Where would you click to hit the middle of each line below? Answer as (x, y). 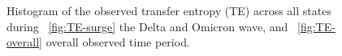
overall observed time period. (118, 42)
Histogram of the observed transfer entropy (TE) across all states (169, 10)
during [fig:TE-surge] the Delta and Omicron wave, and (147, 26)
